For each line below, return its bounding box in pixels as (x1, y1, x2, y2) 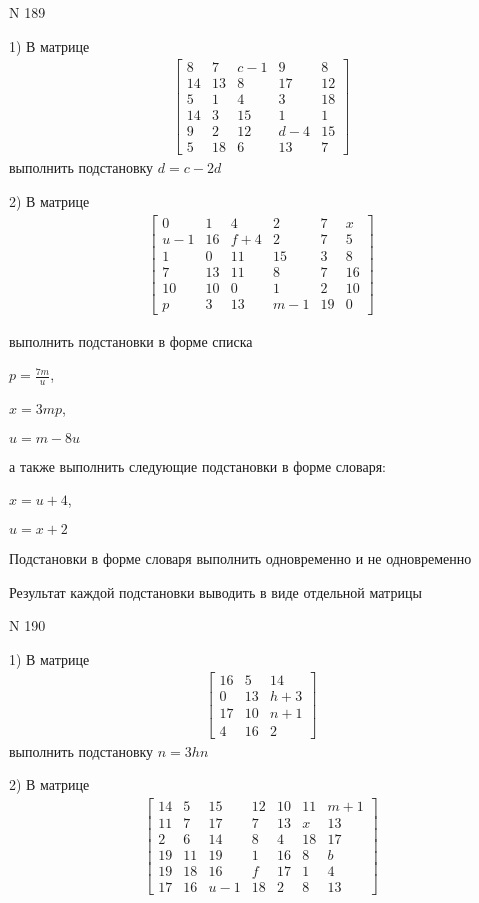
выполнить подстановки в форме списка (9, 330, 253, 351)
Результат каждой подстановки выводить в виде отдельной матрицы (9, 581, 422, 602)
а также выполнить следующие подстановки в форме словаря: (9, 455, 386, 476)
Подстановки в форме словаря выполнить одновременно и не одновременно (9, 548, 472, 569)
